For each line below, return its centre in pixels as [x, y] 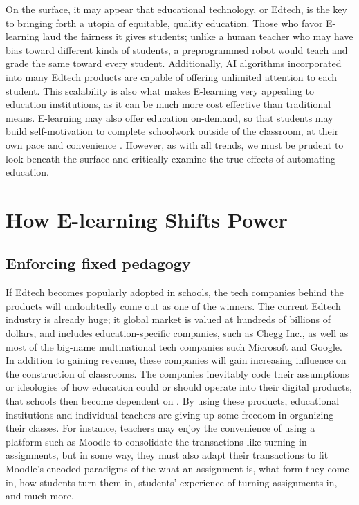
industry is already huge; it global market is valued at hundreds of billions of [168, 319]
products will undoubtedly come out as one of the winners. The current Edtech [173, 305]
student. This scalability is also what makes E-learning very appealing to [160, 90]
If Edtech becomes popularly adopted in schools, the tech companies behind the [175, 292]
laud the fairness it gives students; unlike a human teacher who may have [198, 36]
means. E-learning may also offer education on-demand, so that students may [169, 117]
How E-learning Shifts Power [147, 219]
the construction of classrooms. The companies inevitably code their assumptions [177, 373]
